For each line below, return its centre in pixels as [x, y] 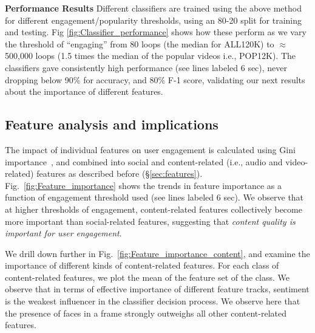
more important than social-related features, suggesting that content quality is [150, 221]
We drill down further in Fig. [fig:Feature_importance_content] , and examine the [157, 253]
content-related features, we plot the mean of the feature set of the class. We [147, 277]
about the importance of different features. [84, 91]
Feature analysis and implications [112, 124]
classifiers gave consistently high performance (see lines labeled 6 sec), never [146, 67]
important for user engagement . [63, 233]
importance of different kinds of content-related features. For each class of [142, 265]
